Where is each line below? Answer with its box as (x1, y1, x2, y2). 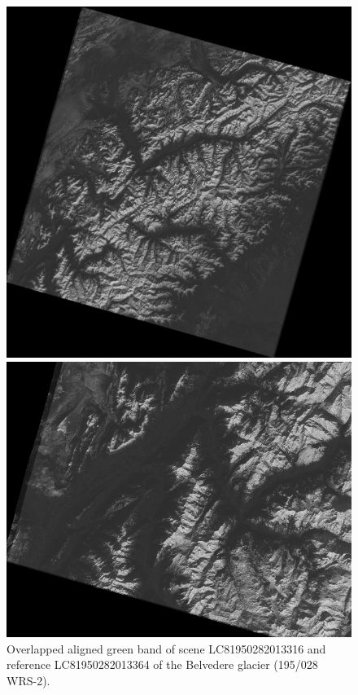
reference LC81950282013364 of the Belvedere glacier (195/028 (7, 656, 318, 673)
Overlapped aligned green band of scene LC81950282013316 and (7, 640, 326, 657)
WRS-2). (7, 671, 50, 688)
